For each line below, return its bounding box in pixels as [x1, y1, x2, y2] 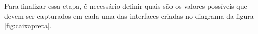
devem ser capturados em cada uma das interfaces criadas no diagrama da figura [4, 10, 254, 21]
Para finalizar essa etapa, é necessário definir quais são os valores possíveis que [4, 1, 247, 11]
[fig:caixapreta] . [4, 20, 52, 31]
